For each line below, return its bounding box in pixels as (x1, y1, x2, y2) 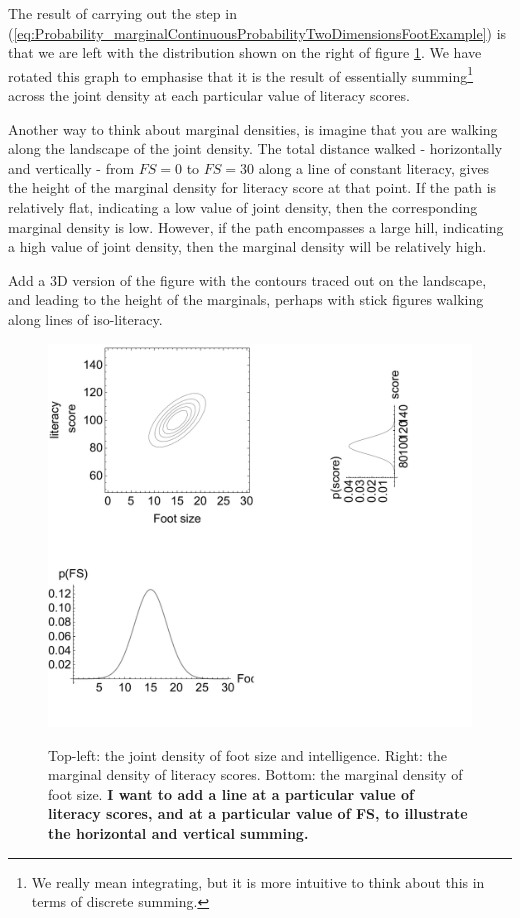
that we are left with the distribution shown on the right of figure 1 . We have (8, 42, 482, 63)
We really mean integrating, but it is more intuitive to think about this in (31, 871, 485, 892)
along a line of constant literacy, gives (258, 157, 490, 178)
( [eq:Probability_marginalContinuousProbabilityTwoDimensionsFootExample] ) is (8, 22, 507, 43)
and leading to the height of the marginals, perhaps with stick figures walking (8, 289, 484, 310)
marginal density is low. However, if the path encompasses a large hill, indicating (8, 216, 504, 237)
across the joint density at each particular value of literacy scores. (8, 85, 410, 106)
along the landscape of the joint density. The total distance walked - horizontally (8, 138, 503, 159)
